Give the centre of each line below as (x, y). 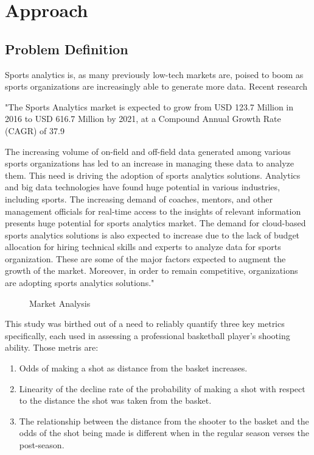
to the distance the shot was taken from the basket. (115, 400)
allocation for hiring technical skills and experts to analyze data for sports (143, 247)
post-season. (42, 445)
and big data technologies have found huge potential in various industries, (142, 187)
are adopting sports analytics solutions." (80, 283)
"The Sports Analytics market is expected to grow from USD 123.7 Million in (149, 106)
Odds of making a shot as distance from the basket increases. (133, 368)
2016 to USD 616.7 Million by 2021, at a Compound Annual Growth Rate (143, 119)
